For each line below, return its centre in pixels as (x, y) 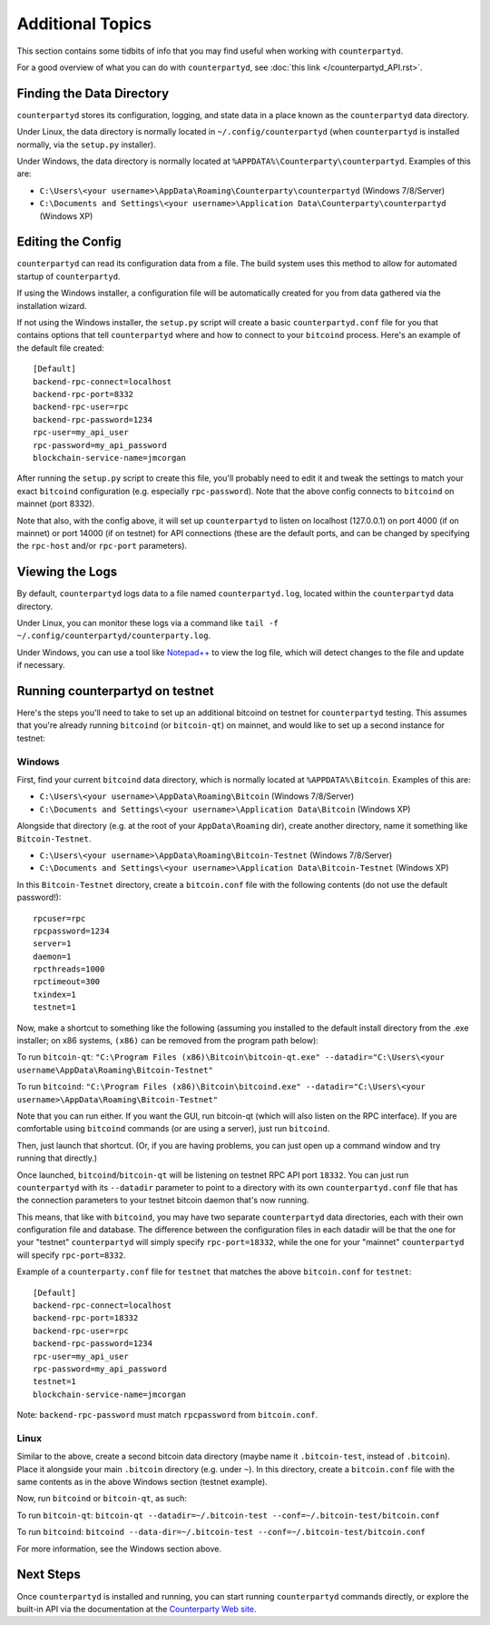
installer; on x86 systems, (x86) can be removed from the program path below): (168, 1041)
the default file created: (60, 348)
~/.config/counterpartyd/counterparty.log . (114, 635)
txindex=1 (54, 994)
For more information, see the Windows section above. (119, 1549)
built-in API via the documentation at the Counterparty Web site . (137, 1609)
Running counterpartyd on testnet (115, 691)
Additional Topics (84, 24)
